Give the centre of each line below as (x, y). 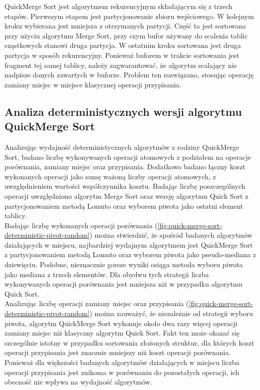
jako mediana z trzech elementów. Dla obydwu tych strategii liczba (107, 274)
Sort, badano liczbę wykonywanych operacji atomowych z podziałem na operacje (128, 157)
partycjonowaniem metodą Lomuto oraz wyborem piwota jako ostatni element (124, 205)
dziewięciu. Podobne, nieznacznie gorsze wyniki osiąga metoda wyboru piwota (124, 264)
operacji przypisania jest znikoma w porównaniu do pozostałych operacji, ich (122, 372)
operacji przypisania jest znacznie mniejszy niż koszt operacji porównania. (118, 352)
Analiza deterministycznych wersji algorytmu (123, 111)
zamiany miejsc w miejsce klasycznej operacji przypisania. (93, 84)
